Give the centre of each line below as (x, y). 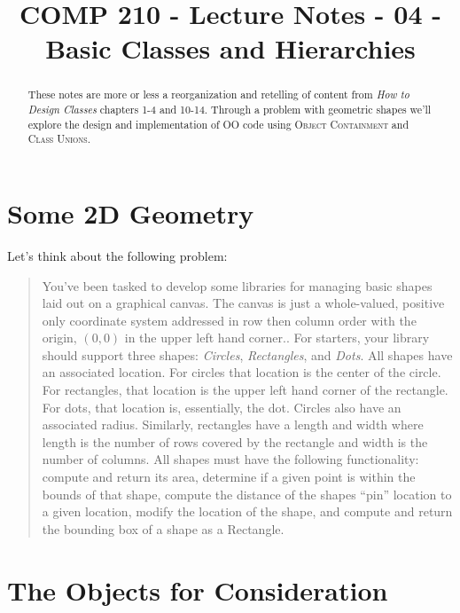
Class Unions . (59, 139)
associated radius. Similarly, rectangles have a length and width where (233, 424)
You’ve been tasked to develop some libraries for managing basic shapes (237, 285)
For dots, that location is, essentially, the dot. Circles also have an (222, 407)
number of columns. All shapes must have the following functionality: (230, 459)
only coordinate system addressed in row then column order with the (229, 320)
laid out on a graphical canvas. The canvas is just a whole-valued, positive (243, 303)
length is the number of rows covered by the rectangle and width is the (235, 441)
